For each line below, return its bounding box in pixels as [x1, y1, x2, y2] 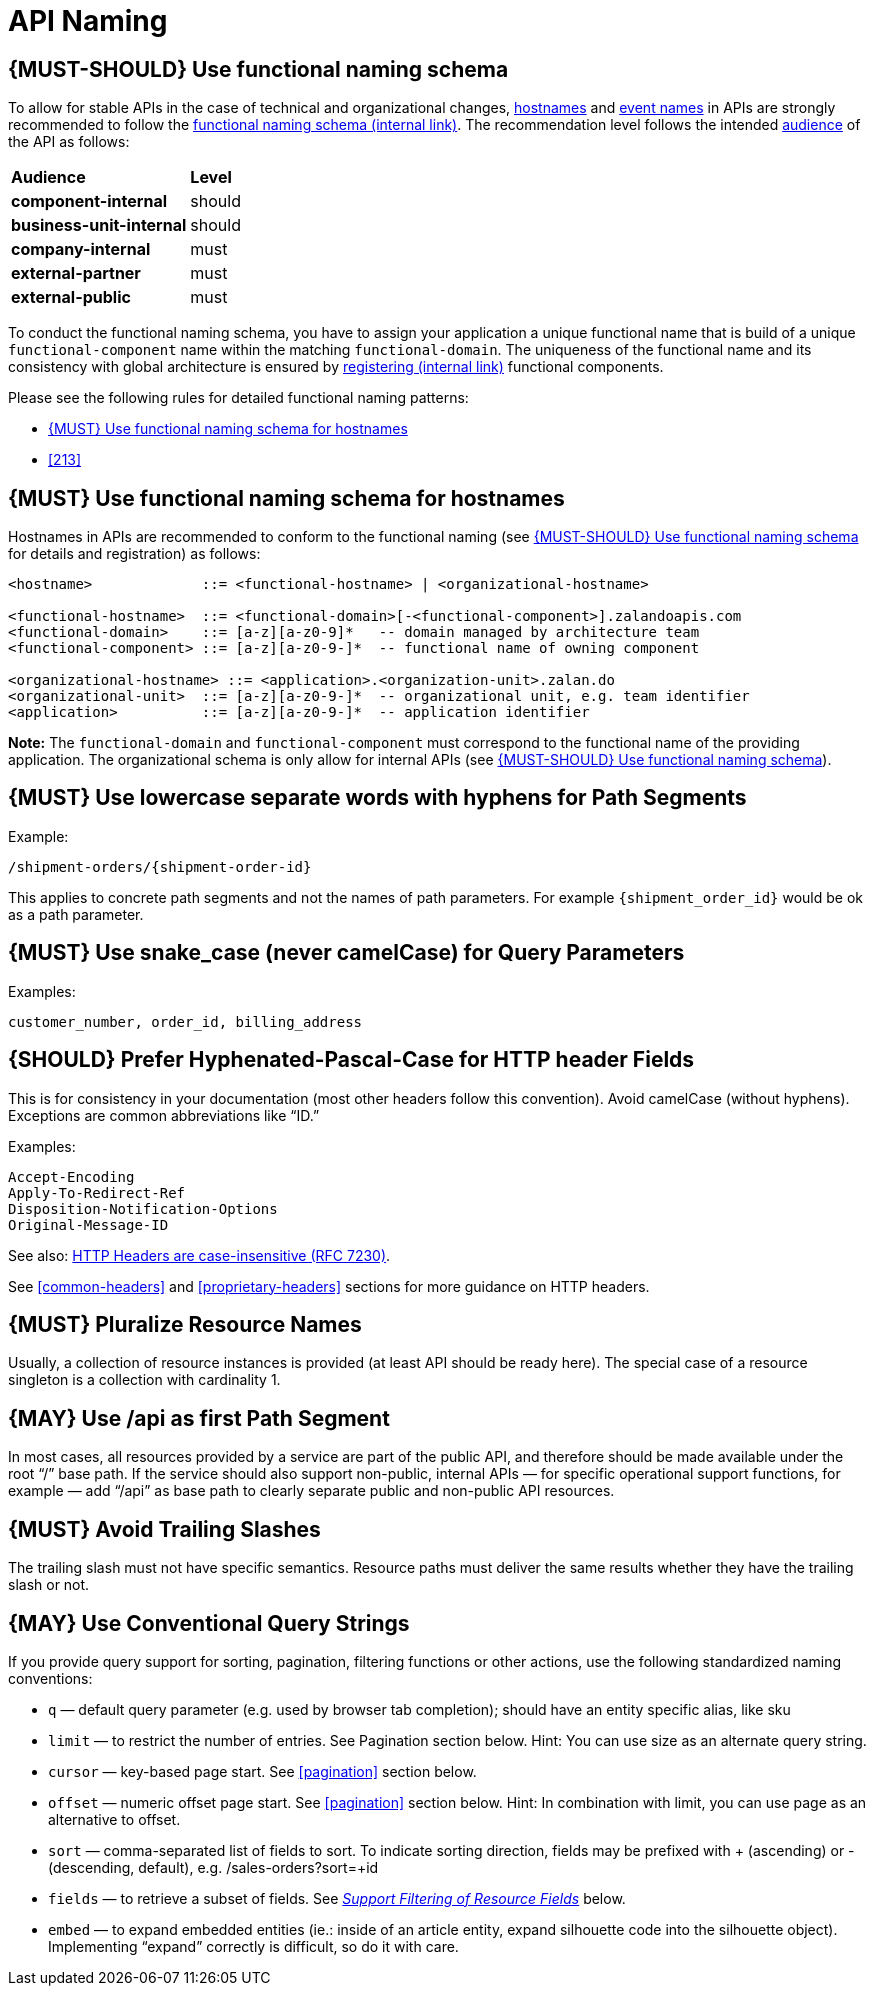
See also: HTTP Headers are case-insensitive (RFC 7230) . [8, 1246, 391, 1264]
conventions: [8, 1669, 93, 1687]
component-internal [11, 191, 168, 212]
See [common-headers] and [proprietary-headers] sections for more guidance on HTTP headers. [8, 1277, 650, 1295]
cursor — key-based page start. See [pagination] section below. [48, 1762, 477, 1780]
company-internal [11, 239, 151, 260]
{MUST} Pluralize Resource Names [8, 1311, 362, 1337]
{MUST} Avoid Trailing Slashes [8, 1516, 321, 1542]
